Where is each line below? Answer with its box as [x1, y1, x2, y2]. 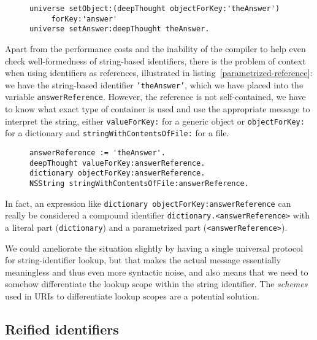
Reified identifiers [5, 319, 119, 338]
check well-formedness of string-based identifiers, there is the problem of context [5, 54, 306, 67]
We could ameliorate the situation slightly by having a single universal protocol [5, 241, 304, 254]
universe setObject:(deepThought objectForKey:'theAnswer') [29, 4, 280, 13]
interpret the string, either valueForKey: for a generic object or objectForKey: [5, 114, 305, 127]
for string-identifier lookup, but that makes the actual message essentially [5, 253, 281, 266]
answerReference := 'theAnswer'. [29, 148, 166, 157]
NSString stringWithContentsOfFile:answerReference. [29, 179, 249, 188]
